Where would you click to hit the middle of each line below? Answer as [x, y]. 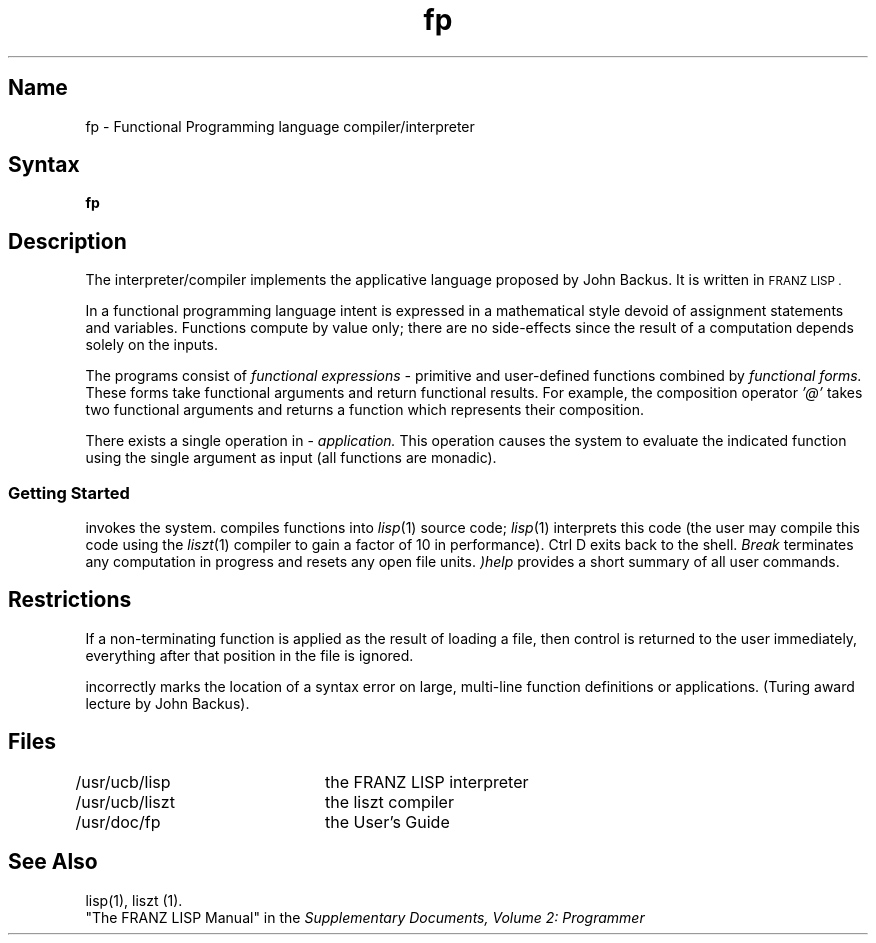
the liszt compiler [389, 801]
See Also [53, 862]
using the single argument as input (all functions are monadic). [291, 458]
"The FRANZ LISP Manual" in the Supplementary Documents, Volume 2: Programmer [365, 917]
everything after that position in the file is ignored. [249, 655]
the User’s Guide [387, 821]
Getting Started [69, 492]
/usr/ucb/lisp [123, 781]
